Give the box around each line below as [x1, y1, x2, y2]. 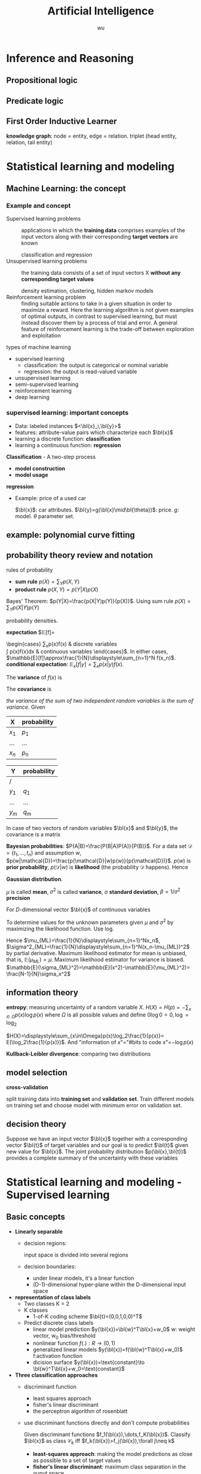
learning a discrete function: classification [14, 435, 121, 442]
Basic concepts [6, 1212, 65, 1222]
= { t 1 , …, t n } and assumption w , [6, 849, 82, 858]
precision [6, 894, 31, 902]
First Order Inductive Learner [6, 116, 117, 127]
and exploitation [21, 332, 61, 339]
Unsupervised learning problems [6, 257, 88, 265]
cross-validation [6, 1083, 49, 1090]
